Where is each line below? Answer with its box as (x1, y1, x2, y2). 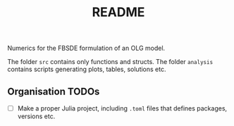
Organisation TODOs (7, 85, 100, 97)
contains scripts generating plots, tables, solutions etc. (7, 65, 166, 74)
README (92, 4, 145, 20)
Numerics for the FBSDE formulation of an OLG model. (7, 44, 166, 53)
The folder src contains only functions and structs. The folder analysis (7, 58, 214, 66)
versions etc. (17, 112, 56, 120)
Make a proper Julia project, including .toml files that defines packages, (17, 104, 228, 113)
